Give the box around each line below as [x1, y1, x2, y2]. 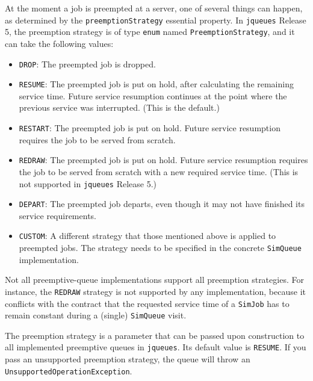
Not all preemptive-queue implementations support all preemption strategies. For [5, 273, 304, 286]
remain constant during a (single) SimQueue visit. [5, 309, 187, 321]
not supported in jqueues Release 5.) [19, 177, 157, 190]
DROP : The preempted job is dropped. [19, 57, 156, 70]
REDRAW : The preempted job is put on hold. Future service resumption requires [19, 153, 308, 166]
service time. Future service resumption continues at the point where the [19, 89, 287, 102]
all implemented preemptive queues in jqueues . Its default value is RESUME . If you [5, 341, 306, 353]
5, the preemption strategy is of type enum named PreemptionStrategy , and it [5, 25, 295, 38]
